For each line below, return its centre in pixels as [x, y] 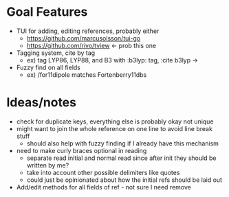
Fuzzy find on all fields [48, 67]
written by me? [48, 165]
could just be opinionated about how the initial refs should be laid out [124, 180]
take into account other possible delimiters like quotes [103, 172]
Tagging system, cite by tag [56, 53]
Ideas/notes [42, 103]
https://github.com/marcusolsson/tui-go [84, 38]
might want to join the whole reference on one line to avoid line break [114, 128]
